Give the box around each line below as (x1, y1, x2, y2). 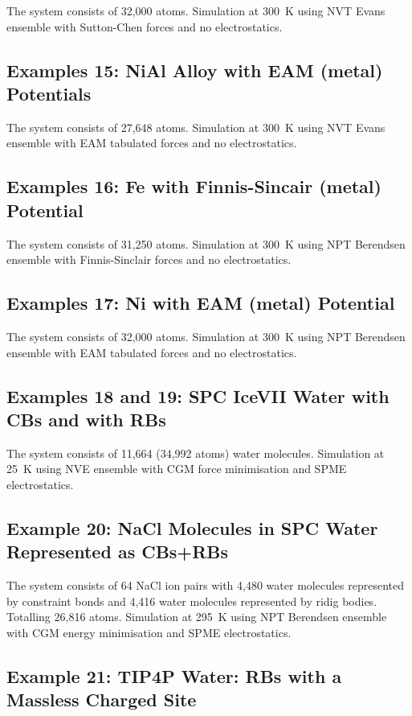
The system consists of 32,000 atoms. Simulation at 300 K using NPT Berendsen (6, 327, 406, 344)
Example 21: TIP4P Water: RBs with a (6, 663, 342, 688)
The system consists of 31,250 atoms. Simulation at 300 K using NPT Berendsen (6, 235, 406, 252)
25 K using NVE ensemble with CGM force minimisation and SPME (6, 460, 347, 477)
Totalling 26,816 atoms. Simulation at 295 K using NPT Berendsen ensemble (6, 608, 387, 625)
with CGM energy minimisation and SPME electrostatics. (6, 623, 292, 640)
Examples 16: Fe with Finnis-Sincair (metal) (6, 174, 381, 199)
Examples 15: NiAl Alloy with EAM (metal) (6, 57, 383, 82)
